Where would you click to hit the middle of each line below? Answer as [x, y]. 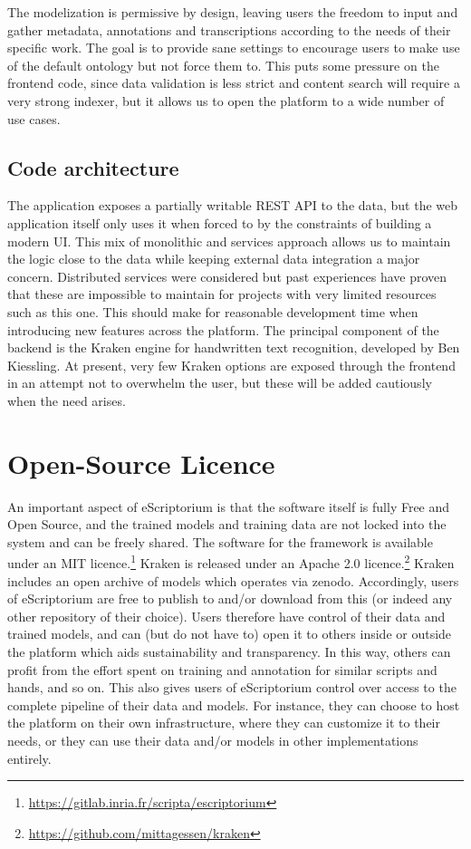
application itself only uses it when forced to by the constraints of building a [220, 222]
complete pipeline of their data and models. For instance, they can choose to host [234, 704]
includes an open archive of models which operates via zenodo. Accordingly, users [233, 580]
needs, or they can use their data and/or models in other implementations [213, 740]
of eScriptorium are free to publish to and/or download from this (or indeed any [230, 598]
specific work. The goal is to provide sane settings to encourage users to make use [234, 48]
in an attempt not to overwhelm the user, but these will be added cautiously [220, 383]
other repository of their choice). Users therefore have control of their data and [226, 616]
